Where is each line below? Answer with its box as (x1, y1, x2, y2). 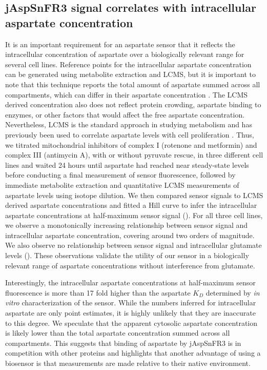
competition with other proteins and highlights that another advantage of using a (5, 347, 261, 358)
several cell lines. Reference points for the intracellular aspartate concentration (5, 59, 252, 69)
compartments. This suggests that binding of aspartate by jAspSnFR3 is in (5, 337, 241, 348)
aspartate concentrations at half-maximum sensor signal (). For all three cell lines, (5, 209, 263, 220)
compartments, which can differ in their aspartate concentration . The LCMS (5, 89, 248, 100)
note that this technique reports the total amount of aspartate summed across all (5, 79, 260, 89)
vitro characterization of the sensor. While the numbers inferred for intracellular (5, 297, 256, 308)
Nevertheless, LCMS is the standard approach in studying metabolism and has (5, 119, 252, 130)
